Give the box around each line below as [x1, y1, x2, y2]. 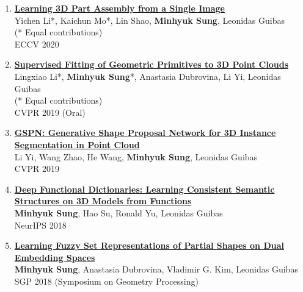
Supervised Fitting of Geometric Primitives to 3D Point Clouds [14, 58, 288, 71]
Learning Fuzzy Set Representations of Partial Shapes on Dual [14, 239, 284, 252]
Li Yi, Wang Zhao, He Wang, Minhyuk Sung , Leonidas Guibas [14, 150, 258, 163]
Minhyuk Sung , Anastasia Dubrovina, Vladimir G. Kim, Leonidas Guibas [14, 263, 298, 276]
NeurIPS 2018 [14, 218, 67, 231]
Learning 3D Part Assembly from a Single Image [14, 2, 225, 14]
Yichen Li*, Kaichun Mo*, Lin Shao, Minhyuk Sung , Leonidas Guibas [14, 13, 285, 26]
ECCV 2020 [14, 37, 59, 50]
